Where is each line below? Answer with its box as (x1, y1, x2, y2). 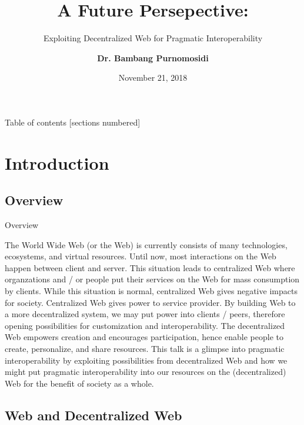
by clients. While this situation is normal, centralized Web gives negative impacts (5, 285, 298, 297)
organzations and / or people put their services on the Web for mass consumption (5, 273, 300, 285)
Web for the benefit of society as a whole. (5, 377, 154, 389)
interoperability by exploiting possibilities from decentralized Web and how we (5, 354, 288, 366)
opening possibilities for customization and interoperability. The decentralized (5, 319, 285, 331)
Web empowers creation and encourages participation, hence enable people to (5, 331, 283, 343)
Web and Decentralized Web (5, 406, 182, 424)
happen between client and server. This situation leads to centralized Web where (5, 261, 295, 274)
